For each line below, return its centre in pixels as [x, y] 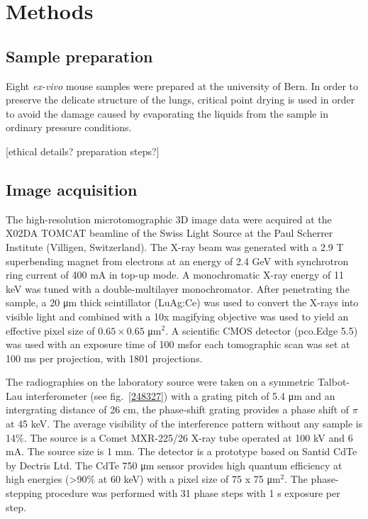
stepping [24, 493]
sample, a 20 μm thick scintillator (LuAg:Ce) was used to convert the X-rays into [182, 302]
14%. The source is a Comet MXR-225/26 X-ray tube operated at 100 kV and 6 [179, 437]
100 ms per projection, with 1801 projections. [104, 358]
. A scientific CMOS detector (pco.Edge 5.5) [262, 330]
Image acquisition [72, 189]
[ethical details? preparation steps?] [83, 151]
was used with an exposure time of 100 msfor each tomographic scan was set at [178, 344]
